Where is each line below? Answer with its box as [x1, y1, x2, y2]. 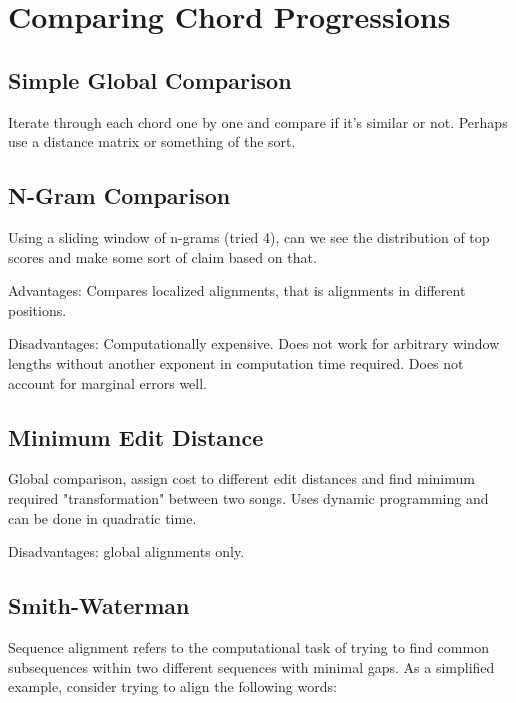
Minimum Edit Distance [8, 421, 264, 452]
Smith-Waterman [8, 590, 190, 621]
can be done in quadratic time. [8, 507, 197, 528]
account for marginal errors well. [8, 372, 207, 393]
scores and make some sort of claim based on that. [8, 246, 317, 267]
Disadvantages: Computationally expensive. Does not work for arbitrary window [8, 333, 500, 354]
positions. [8, 299, 67, 320]
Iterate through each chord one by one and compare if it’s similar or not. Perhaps [8, 111, 508, 132]
